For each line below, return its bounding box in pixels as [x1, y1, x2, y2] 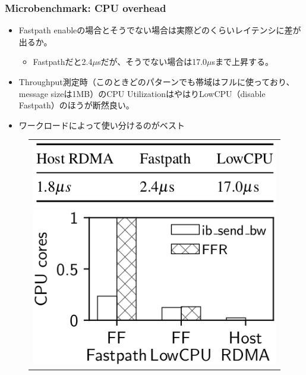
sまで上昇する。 [212, 55, 274, 68]
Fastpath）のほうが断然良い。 [18, 99, 134, 111]
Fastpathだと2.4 [33, 55, 93, 68]
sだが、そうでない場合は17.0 [97, 55, 207, 68]
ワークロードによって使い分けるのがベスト [18, 118, 185, 131]
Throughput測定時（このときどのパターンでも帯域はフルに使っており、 [18, 76, 295, 87]
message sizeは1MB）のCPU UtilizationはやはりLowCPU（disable [18, 87, 266, 99]
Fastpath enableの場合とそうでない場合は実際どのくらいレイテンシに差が [18, 24, 301, 36]
